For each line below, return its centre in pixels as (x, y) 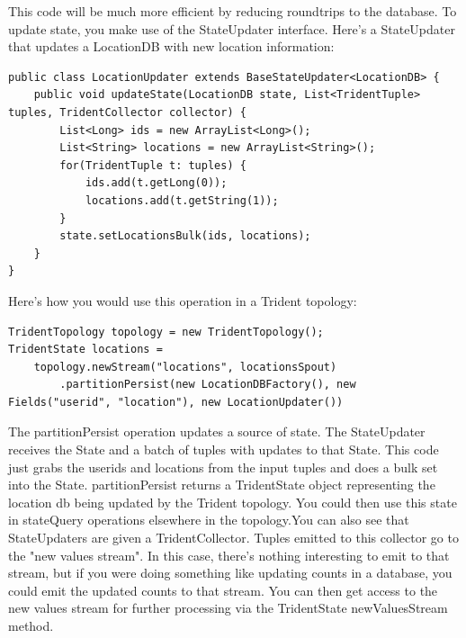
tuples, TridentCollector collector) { (127, 112)
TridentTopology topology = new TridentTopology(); (166, 332)
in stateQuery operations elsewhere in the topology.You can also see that (209, 520)
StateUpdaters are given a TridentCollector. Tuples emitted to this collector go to (233, 538)
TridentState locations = (85, 350)
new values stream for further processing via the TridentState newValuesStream (228, 608)
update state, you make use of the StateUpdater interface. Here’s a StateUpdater (232, 28)
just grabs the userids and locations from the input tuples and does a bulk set (223, 467)
